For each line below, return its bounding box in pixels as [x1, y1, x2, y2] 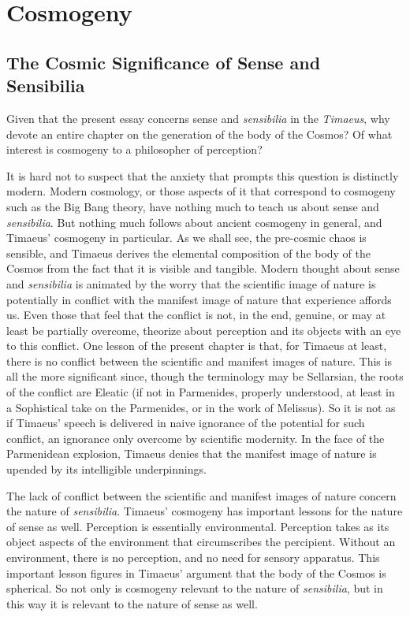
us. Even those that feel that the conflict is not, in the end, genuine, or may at [6, 307, 386, 323]
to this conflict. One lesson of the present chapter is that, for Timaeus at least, [6, 337, 387, 354]
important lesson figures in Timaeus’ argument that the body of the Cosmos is [6, 564, 386, 581]
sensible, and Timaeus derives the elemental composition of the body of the [6, 244, 371, 261]
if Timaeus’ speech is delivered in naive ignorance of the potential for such [6, 414, 365, 431]
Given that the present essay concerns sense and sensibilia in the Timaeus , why [6, 110, 390, 126]
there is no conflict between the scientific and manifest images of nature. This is [6, 352, 392, 369]
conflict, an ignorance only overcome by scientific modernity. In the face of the [6, 429, 385, 446]
